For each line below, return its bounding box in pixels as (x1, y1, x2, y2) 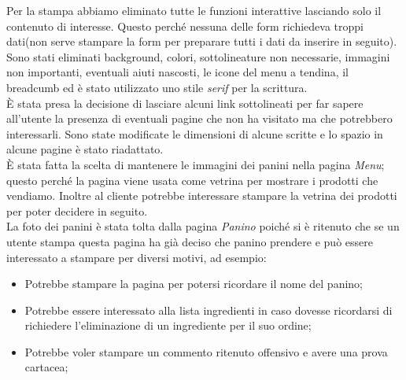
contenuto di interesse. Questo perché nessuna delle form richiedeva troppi (6, 17, 364, 34)
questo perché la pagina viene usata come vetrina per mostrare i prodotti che (6, 172, 378, 188)
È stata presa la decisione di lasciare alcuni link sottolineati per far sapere (6, 94, 364, 111)
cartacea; (24, 359, 68, 375)
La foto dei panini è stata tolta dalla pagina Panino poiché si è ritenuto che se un (6, 218, 400, 234)
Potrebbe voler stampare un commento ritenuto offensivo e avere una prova (24, 343, 388, 360)
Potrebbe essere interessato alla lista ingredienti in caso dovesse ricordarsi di (24, 301, 393, 318)
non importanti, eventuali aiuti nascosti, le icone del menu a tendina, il (6, 64, 349, 80)
